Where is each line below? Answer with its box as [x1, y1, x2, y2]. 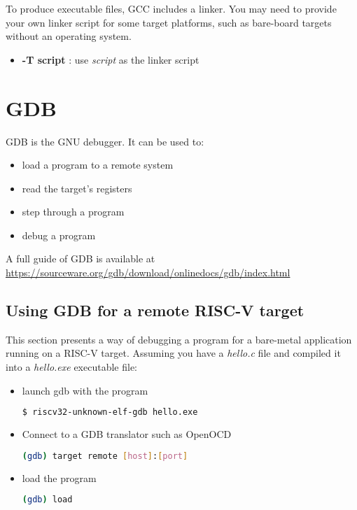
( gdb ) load [22, 495, 73, 505]
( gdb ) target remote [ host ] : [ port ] [22, 451, 188, 461]
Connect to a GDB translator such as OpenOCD [22, 427, 232, 441]
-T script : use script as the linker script [22, 52, 199, 66]
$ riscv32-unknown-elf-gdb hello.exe [22, 407, 198, 418]
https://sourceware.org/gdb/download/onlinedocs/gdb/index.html [6, 265, 290, 280]
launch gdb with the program [22, 383, 148, 397]
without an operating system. [6, 29, 132, 43]
